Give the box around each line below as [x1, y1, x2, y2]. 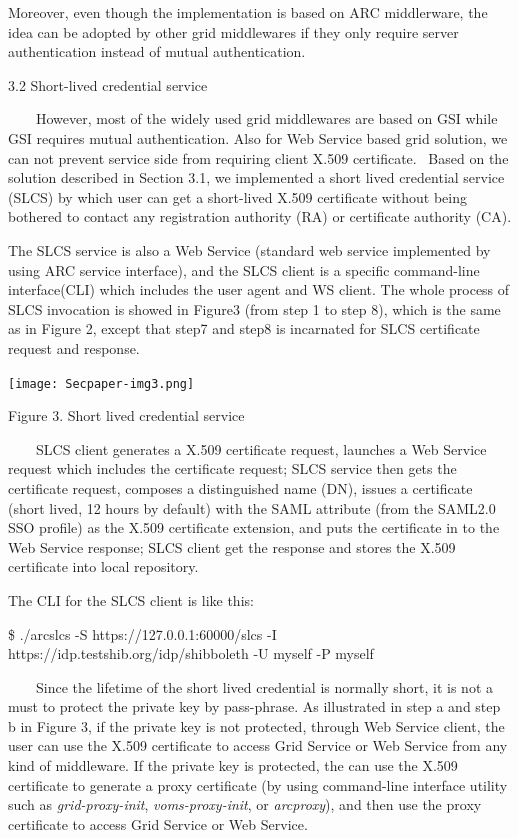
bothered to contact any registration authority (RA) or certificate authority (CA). [8, 206, 512, 227]
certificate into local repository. [8, 556, 199, 577]
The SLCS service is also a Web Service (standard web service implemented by [8, 239, 491, 260]
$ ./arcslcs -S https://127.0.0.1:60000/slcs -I [8, 623, 277, 644]
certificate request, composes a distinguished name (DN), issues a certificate [8, 477, 473, 498]
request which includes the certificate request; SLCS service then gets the [8, 458, 457, 479]
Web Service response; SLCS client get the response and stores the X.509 [8, 536, 456, 557]
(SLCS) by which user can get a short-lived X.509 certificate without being [8, 186, 467, 207]
